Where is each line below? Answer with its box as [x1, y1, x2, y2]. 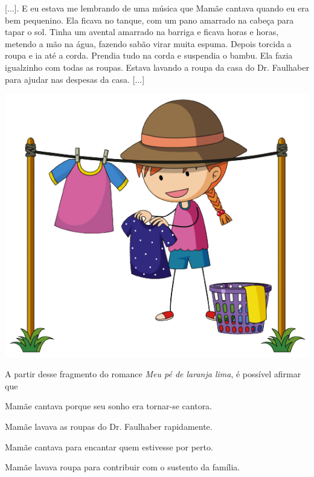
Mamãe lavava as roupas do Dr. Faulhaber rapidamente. [5, 420, 213, 433]
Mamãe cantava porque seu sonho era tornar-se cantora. [5, 400, 213, 412]
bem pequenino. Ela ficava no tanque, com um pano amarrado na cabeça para [5, 13, 294, 26]
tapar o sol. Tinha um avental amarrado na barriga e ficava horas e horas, [5, 25, 279, 38]
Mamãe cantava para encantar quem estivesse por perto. [5, 440, 213, 453]
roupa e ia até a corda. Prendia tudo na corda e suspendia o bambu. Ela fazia [5, 49, 293, 62]
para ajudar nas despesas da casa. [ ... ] [5, 73, 145, 85]
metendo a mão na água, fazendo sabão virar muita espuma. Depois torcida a [5, 37, 292, 50]
